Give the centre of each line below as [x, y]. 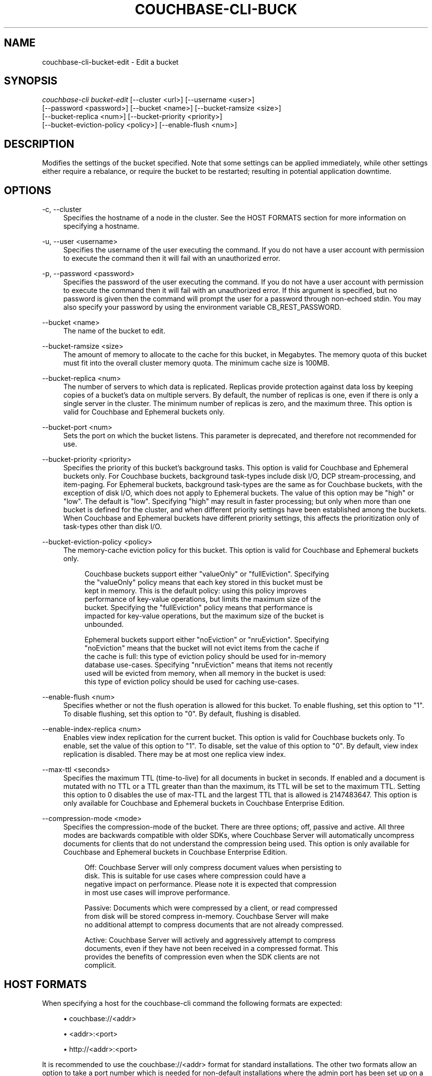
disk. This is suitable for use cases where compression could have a [195, 876]
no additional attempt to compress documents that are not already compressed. [214, 925]
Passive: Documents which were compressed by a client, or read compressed [211, 908]
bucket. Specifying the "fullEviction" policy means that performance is [198, 608]
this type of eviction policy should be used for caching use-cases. [192, 682]
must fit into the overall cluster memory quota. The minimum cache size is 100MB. [197, 363]
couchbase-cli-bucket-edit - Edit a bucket [110, 62]
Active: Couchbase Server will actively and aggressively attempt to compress [210, 940]
